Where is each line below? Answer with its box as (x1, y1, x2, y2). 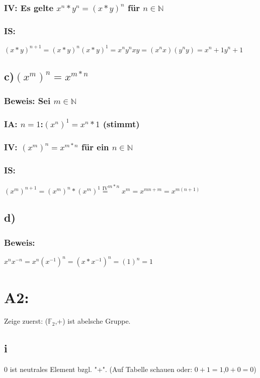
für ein (81, 140, 109, 153)
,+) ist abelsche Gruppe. (55, 316, 131, 326)
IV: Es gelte (4, 1, 54, 14)
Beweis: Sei (4, 94, 51, 107)
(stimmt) (103, 118, 140, 130)
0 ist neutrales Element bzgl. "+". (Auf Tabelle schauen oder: (4, 364, 193, 374)
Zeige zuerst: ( (4, 316, 48, 326)
